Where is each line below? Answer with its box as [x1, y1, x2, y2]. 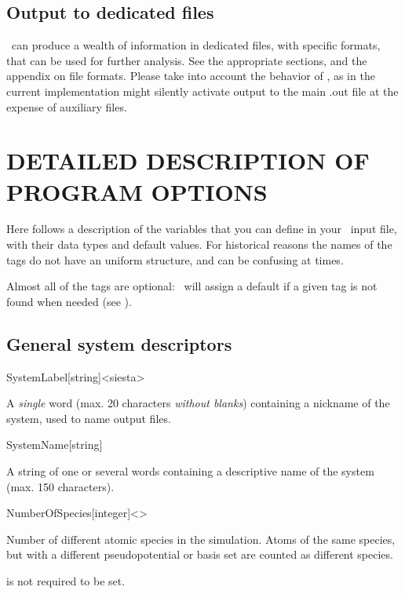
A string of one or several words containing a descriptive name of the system [6, 463, 374, 479]
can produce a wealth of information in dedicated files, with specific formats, [11, 37, 381, 53]
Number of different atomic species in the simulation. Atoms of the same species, [6, 530, 396, 547]
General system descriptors [6, 331, 232, 355]
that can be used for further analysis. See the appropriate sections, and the [6, 52, 367, 68]
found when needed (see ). [6, 293, 132, 309]
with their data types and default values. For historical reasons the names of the [6, 236, 392, 253]
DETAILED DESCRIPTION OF [6, 144, 370, 177]
